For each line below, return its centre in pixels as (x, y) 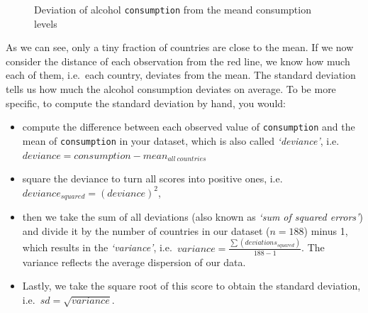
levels (46, 23)
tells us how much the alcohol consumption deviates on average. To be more (171, 89)
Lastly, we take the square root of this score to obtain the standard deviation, (191, 286)
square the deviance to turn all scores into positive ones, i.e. (152, 179)
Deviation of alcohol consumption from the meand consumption (173, 9)
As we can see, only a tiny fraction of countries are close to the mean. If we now (180, 47)
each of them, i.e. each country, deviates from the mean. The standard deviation (181, 75)
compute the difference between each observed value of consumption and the (189, 127)
